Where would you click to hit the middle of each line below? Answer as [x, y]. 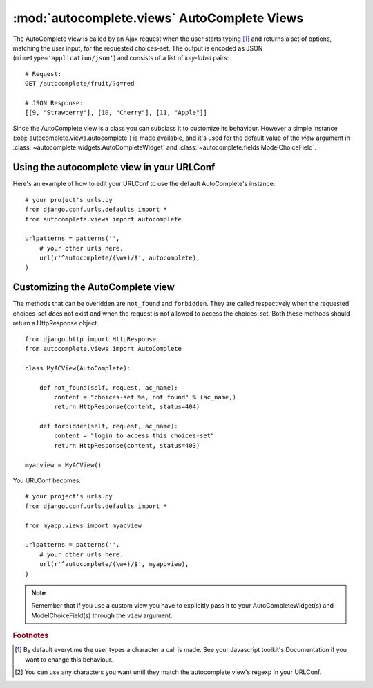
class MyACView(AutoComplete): [78, 368]
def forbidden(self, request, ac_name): [109, 426]
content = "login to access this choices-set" [134, 436]
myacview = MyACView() [64, 465]
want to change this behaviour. [69, 659]
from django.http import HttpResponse [91, 339]
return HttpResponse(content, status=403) [127, 445]
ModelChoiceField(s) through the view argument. [102, 615]
